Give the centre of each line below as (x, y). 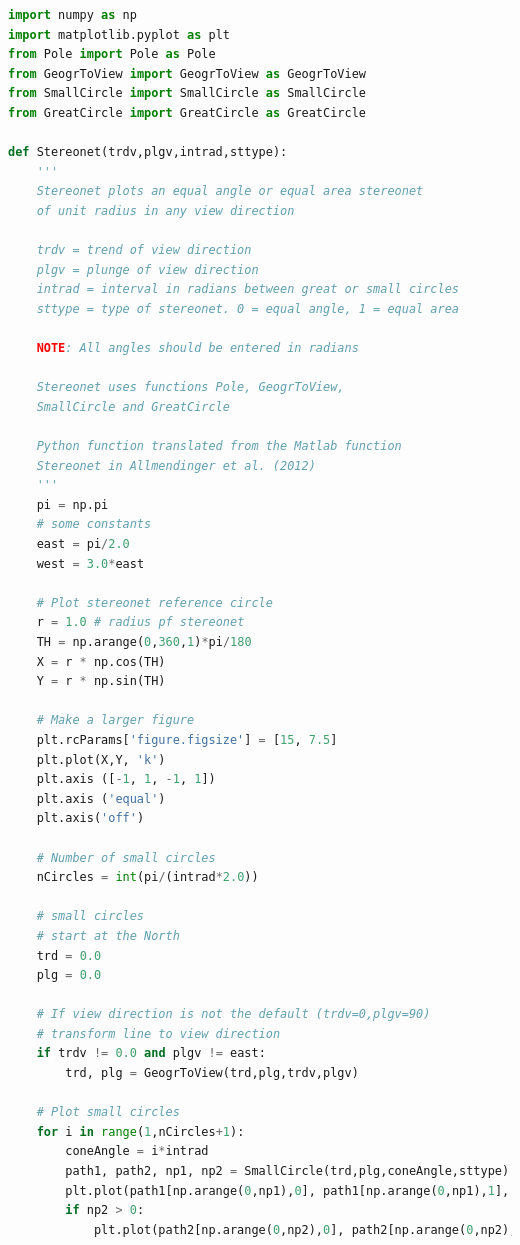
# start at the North (108, 935)
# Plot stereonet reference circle (154, 602)
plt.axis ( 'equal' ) (101, 798)
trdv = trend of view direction (144, 250)
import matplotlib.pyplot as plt (119, 34)
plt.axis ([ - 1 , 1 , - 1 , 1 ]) (126, 779)
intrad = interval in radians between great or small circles (248, 289)
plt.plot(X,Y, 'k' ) (101, 759)
